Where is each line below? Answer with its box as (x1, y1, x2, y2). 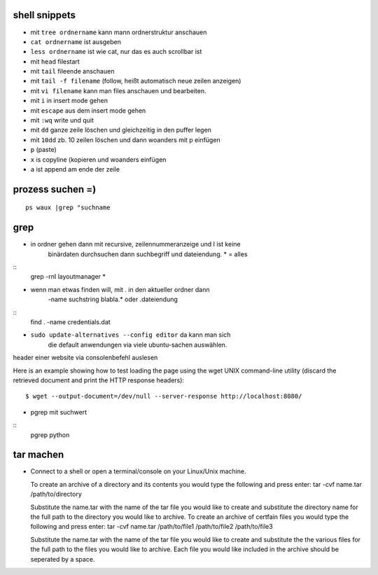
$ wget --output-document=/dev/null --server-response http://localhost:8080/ (25, 392, 302, 401)
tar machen (13, 449, 64, 461)
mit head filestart (30, 57, 80, 66)
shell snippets (13, 9, 76, 21)
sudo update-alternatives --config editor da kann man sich (30, 331, 231, 339)
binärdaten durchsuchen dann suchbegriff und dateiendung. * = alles (48, 249, 248, 258)
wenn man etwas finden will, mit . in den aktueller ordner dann (30, 285, 210, 293)
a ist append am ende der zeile (30, 165, 120, 173)
